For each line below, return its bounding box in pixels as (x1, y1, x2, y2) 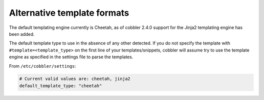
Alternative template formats (9, 7, 130, 18)
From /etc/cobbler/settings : (9, 63, 76, 69)
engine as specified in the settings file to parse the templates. (9, 54, 133, 60)
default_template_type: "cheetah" (19, 83, 102, 88)
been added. (9, 31, 35, 37)
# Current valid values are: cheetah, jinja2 (19, 76, 131, 82)
